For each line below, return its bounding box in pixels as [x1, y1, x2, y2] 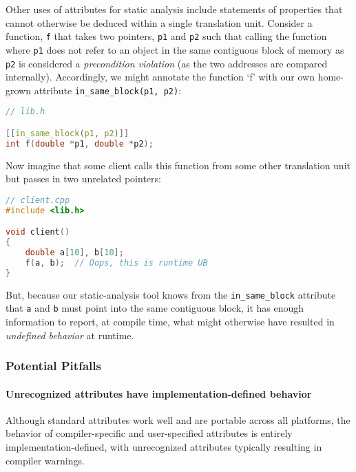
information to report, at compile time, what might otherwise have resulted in [6, 314, 335, 328]
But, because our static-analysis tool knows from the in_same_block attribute [6, 287, 336, 301]
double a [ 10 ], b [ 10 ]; [25, 248, 124, 258]
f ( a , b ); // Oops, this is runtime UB [25, 257, 208, 268]
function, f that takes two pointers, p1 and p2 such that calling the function [6, 29, 327, 43]
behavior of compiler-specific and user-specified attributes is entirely [6, 426, 293, 440]
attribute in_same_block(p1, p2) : [34, 83, 182, 97]
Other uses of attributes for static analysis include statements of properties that [6, 2, 343, 16]
